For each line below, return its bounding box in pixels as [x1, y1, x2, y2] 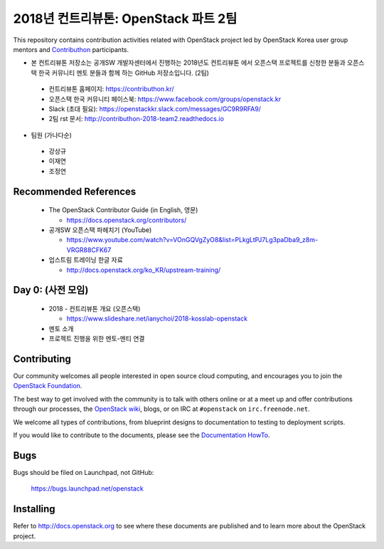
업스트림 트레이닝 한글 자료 [48, 256, 124, 264]
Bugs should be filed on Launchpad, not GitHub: [13, 468, 154, 476]
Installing [13, 503, 56, 516]
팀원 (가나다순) [31, 130, 73, 139]
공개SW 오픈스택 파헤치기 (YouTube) [48, 226, 152, 234]
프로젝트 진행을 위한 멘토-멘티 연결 [48, 335, 145, 343]
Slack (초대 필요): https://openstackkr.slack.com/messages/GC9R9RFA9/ [48, 104, 261, 113]
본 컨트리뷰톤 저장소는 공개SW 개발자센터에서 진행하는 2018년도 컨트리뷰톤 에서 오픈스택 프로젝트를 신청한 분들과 [31, 58, 346, 67]
